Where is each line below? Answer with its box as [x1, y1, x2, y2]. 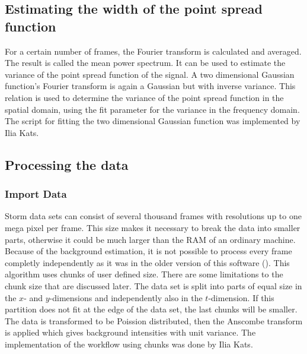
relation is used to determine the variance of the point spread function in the [5, 91, 284, 103]
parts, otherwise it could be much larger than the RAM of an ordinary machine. [5, 233, 296, 245]
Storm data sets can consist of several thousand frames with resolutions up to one [5, 210, 302, 222]
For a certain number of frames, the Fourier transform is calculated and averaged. [5, 45, 302, 57]
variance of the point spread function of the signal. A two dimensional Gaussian [5, 68, 295, 80]
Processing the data [5, 155, 129, 173]
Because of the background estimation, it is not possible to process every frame [5, 245, 292, 257]
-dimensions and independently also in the [49, 291, 203, 304]
